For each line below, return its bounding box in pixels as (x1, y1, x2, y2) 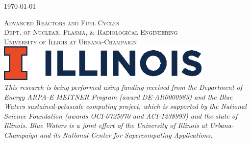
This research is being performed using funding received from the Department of (4, 82, 242, 92)
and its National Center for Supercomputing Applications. (39, 129, 213, 140)
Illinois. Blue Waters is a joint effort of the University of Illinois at (4, 120, 207, 130)
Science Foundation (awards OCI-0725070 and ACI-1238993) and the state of (4, 110, 238, 121)
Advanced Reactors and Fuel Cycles (4, 17, 119, 27)
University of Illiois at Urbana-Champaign (4, 36, 137, 46)
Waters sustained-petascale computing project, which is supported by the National (4, 101, 247, 111)
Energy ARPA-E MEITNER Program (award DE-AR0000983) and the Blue (4, 91, 233, 102)
